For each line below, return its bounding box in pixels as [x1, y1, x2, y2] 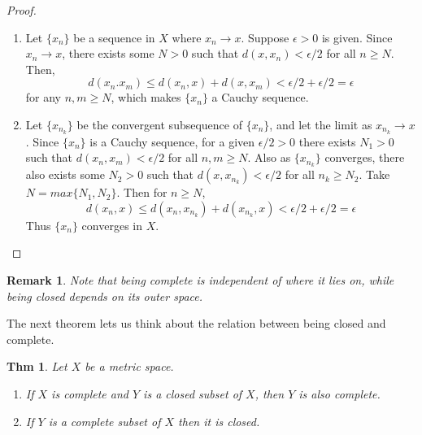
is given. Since [321, 28, 393, 46]
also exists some [25, 166, 105, 183]
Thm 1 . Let [7, 358, 67, 375]
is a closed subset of [143, 385, 242, 402]
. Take [359, 166, 390, 183]
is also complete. [298, 385, 381, 402]
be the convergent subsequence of [76, 115, 242, 133]
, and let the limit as [269, 115, 372, 133]
